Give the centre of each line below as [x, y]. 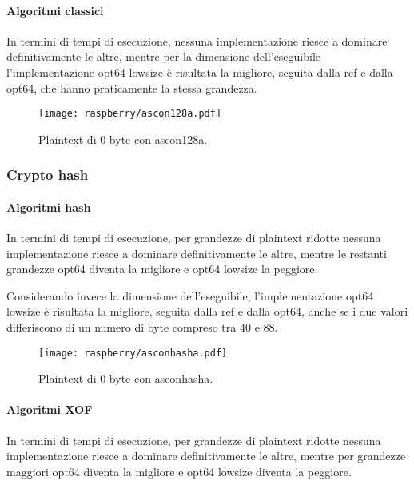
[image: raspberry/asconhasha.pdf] [133, 353]
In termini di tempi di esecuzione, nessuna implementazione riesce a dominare [197, 40]
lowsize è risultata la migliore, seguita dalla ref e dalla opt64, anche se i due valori [207, 311]
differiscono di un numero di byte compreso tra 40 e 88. [142, 327]
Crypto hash [48, 175]
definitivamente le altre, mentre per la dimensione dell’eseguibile [164, 56]
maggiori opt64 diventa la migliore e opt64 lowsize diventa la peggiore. [179, 471]
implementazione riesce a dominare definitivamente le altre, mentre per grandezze [206, 456]
